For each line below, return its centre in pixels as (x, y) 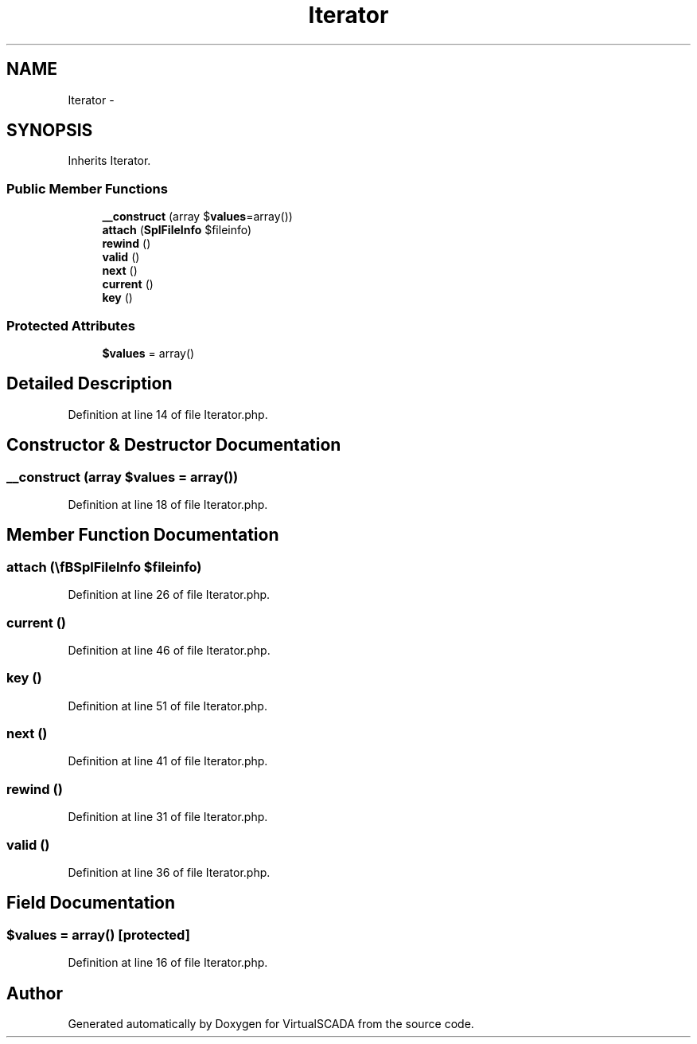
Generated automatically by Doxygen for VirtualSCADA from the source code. (271, 1024)
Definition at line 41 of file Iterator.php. (168, 761)
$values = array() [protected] (98, 935)
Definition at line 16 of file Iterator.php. (168, 963)
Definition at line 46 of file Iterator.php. (169, 650)
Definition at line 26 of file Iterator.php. (169, 595)
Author (35, 993)
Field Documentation (91, 903)
